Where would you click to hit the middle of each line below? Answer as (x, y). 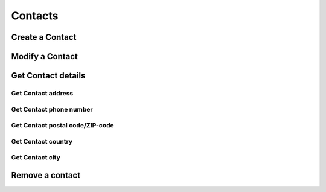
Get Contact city (36, 158)
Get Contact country (42, 141)
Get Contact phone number (52, 109)
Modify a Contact (45, 56)
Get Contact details (48, 76)
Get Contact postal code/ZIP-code (62, 126)
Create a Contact (44, 37)
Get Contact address (42, 93)
